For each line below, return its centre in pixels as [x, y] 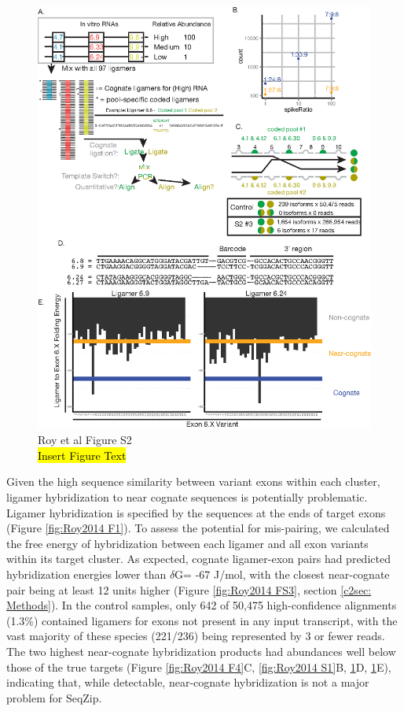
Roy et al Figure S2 [85, 440]
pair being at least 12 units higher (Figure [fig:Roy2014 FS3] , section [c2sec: [189, 589]
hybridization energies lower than [86, 574]
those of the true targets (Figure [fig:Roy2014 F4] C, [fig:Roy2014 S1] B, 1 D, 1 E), [199, 667]
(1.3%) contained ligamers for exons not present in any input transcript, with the [202, 620]
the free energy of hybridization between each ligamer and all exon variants [187, 543]
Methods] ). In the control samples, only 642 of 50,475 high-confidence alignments [202, 605]
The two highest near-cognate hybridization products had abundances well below [201, 651]
